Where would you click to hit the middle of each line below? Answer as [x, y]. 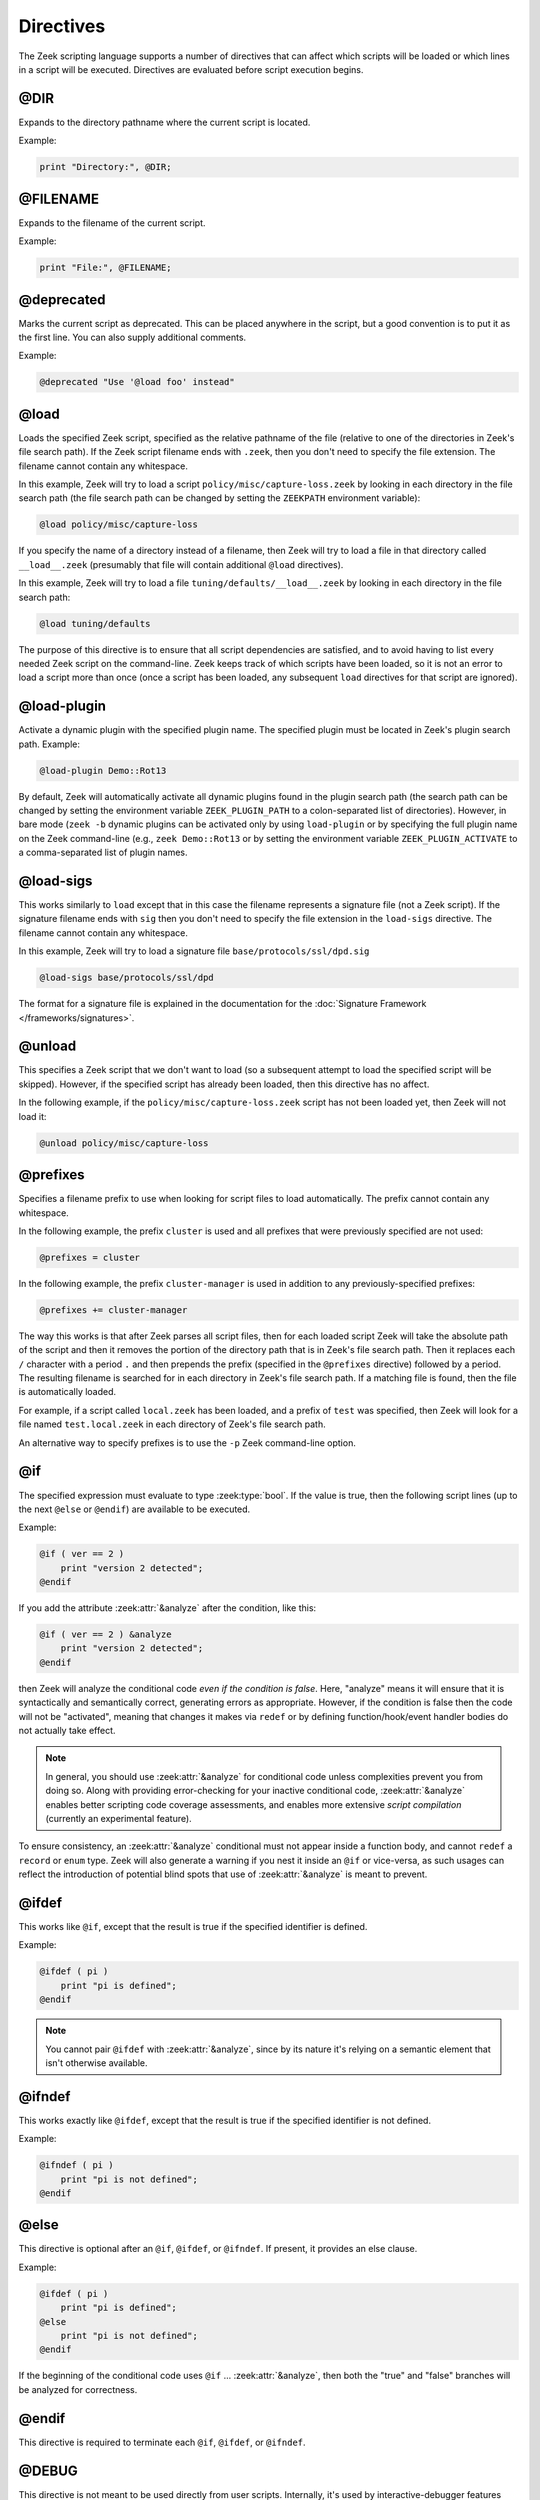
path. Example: [49, 744]
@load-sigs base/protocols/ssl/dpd [126, 978]
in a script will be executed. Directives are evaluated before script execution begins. [191, 69]
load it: [32, 1116]
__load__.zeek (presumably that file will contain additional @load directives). [181, 564]
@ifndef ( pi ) [76, 2165]
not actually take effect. [67, 1730]
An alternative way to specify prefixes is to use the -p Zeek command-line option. [187, 1442]
